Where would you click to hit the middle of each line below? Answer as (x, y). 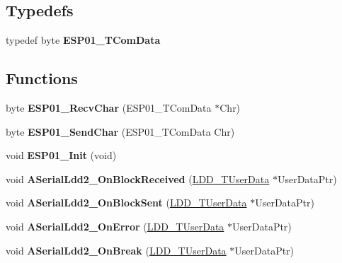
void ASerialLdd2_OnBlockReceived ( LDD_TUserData (138, 179)
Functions (42, 78)
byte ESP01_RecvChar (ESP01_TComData (109, 107)
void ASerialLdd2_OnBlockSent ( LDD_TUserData (126, 203)
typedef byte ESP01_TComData (83, 40)
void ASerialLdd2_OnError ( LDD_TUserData (115, 226)
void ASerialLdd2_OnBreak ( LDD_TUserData (116, 250)
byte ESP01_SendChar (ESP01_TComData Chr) (120, 131)
